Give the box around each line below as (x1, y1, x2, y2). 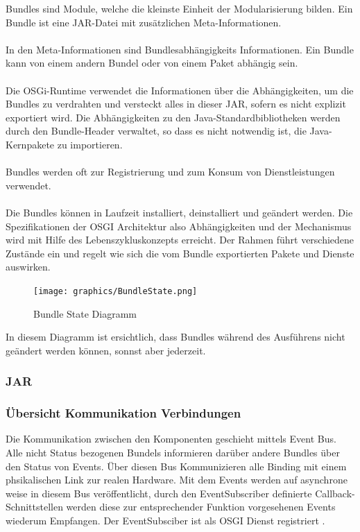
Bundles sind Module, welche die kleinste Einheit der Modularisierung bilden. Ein (6, 1, 353, 15)
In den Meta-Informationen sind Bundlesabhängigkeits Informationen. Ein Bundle (6, 42, 354, 56)
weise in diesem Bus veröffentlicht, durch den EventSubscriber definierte (6, 486, 312, 500)
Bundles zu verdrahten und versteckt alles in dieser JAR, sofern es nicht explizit (6, 96, 346, 111)
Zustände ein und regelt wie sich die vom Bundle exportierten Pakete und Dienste (6, 246, 354, 260)
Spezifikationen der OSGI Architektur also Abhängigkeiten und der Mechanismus (6, 218, 352, 233)
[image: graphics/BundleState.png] (33, 286, 198, 296)
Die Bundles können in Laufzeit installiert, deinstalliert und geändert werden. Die (6, 205, 353, 219)
